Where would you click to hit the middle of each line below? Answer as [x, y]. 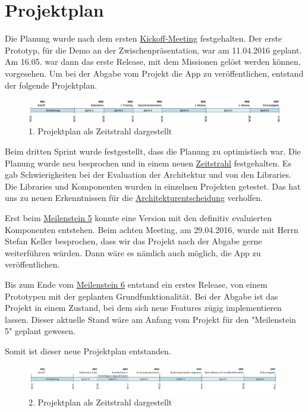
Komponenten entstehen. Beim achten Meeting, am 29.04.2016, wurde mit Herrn [152, 229]
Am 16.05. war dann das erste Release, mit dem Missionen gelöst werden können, [153, 62]
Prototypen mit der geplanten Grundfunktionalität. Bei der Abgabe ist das [142, 296]
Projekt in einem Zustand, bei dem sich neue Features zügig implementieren [143, 308]
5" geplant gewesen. [40, 331]
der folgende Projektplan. [51, 85]
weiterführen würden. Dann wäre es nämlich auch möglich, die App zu [133, 252]
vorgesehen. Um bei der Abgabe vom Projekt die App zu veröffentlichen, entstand [154, 73]
